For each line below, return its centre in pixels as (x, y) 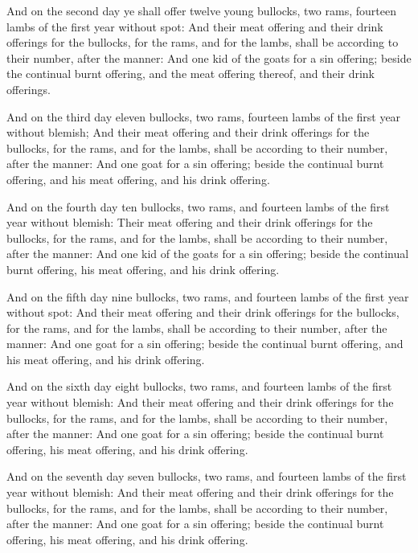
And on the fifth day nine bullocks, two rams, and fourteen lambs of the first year (208, 296)
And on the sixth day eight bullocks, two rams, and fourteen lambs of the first (199, 386)
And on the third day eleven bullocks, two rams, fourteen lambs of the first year (204, 116)
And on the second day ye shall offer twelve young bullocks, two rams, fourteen (201, 10)
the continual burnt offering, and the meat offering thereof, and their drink (191, 74)
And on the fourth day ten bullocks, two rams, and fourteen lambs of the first (198, 206)
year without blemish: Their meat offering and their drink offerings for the (190, 222)
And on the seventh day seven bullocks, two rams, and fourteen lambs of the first (207, 476)
